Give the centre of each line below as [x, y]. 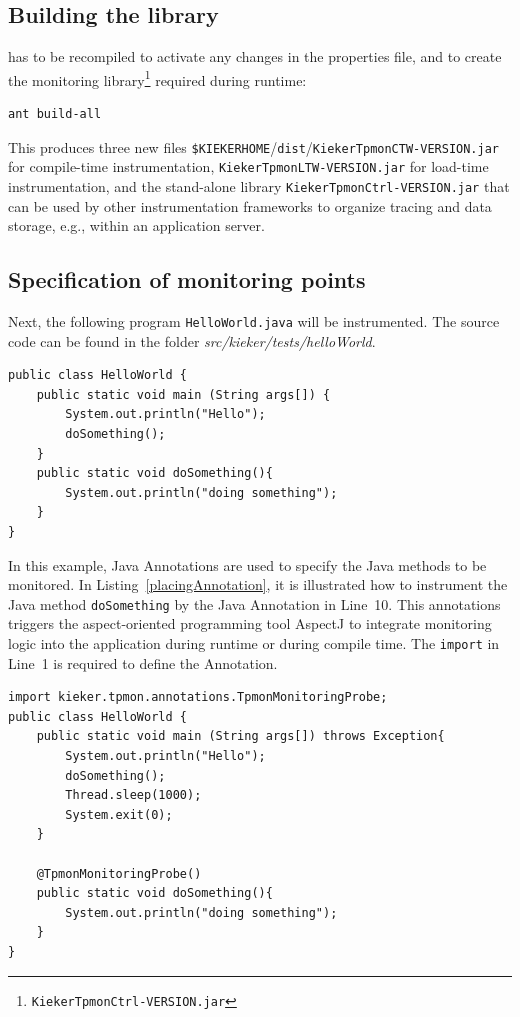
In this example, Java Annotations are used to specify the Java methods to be [247, 564]
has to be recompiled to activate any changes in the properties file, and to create [255, 56]
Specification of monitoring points [187, 279]
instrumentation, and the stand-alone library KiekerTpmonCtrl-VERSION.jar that [259, 185]
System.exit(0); [119, 814]
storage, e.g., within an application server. [136, 225]
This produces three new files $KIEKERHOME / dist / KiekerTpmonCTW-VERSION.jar [253, 146]
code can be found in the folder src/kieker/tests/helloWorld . [192, 340]
